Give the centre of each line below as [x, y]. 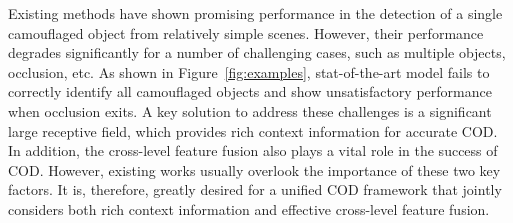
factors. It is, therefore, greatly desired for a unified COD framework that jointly [255, 189]
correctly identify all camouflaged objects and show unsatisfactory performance [250, 91]
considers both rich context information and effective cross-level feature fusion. [249, 208]
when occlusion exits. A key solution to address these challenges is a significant [250, 110]
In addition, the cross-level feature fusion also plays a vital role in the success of [253, 150]
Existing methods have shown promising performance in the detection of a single [255, 13]
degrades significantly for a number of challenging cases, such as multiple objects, [257, 52]
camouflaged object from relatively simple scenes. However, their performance [246, 32]
